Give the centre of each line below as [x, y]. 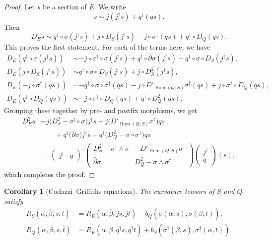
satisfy [14, 201]
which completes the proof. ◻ [50, 174]
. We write [110, 6]
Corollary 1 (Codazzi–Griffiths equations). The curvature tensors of [109, 191]
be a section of [65, 6]
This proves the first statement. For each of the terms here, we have [107, 47]
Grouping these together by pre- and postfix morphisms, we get [101, 110]
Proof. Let [19, 6]
